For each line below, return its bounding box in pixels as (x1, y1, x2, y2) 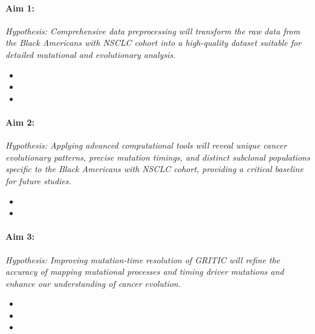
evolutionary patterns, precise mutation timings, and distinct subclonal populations (5, 150, 310, 163)
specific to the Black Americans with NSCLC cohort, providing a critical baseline (5, 162, 304, 175)
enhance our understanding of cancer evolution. (5, 277, 181, 289)
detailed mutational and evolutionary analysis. (5, 48, 176, 60)
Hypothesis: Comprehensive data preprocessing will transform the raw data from (5, 24, 300, 37)
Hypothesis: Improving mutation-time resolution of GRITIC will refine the (5, 253, 281, 266)
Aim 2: (5, 115, 34, 128)
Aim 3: (5, 230, 34, 243)
